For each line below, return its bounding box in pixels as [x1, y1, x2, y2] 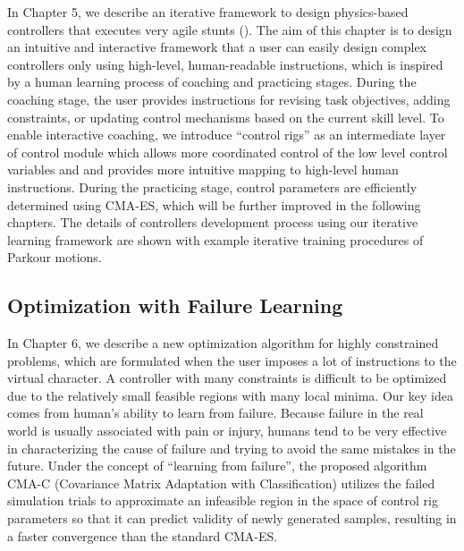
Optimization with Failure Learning [7, 292, 343, 319]
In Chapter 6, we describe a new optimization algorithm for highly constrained [7, 334, 439, 352]
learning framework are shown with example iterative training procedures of [7, 230, 424, 249]
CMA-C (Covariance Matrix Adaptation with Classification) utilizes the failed [7, 473, 435, 492]
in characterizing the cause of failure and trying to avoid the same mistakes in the [7, 438, 456, 457]
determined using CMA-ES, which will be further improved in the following [7, 195, 421, 214]
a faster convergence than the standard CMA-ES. [7, 526, 278, 545]
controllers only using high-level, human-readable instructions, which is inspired [7, 55, 443, 73]
